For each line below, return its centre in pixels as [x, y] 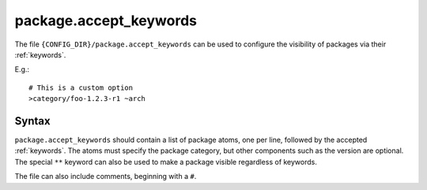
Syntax [32, 121]
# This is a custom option [81, 88]
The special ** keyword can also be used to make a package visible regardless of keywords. [166, 162]
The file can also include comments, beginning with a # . [106, 177]
